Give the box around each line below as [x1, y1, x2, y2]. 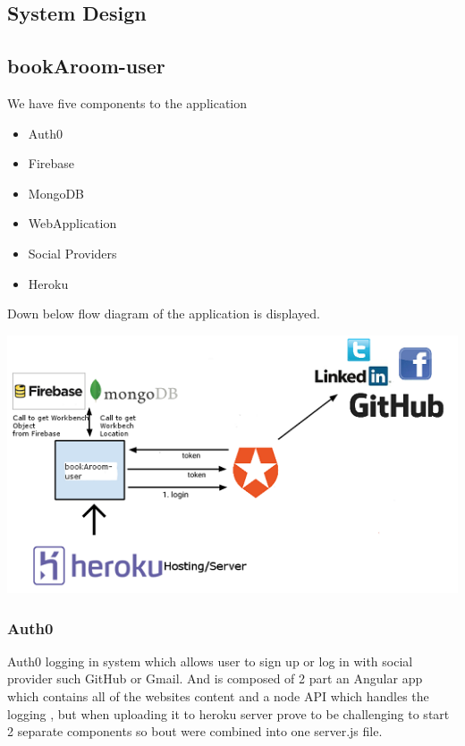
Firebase [28, 154, 75, 173]
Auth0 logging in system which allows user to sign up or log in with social [7, 651, 413, 670]
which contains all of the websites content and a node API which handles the [7, 687, 429, 705]
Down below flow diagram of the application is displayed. [7, 304, 321, 323]
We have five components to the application [7, 93, 248, 112]
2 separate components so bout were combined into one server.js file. [7, 722, 383, 741]
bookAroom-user [7, 52, 165, 80]
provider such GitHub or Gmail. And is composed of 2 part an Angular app [7, 669, 423, 688]
